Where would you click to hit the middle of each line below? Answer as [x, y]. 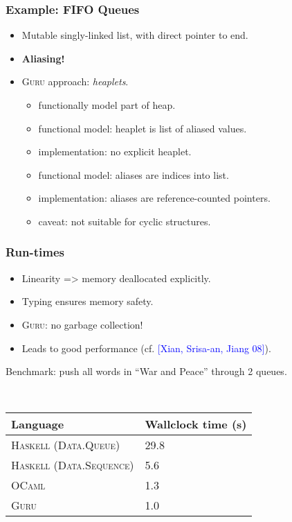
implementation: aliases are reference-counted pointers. [154, 198]
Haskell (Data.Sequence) [73, 465]
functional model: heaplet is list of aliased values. [143, 128]
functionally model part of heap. [107, 105]
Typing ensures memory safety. [88, 301]
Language [38, 424]
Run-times [35, 252]
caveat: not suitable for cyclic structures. [125, 221]
